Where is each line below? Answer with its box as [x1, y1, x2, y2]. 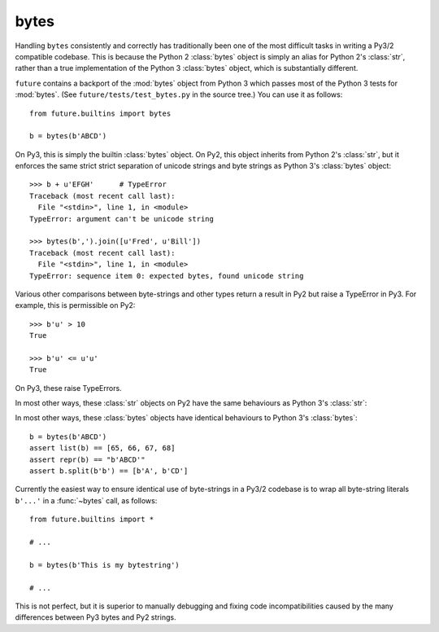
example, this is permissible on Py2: [15, 301, 136, 310]
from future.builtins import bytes [29, 108, 172, 118]
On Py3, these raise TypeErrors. [15, 383, 122, 393]
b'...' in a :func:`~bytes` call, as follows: [15, 495, 158, 505]
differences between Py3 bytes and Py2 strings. [15, 612, 176, 622]
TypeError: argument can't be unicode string [29, 214, 215, 223]
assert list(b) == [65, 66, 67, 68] [29, 444, 176, 453]
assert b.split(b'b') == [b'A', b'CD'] [29, 467, 189, 476]
